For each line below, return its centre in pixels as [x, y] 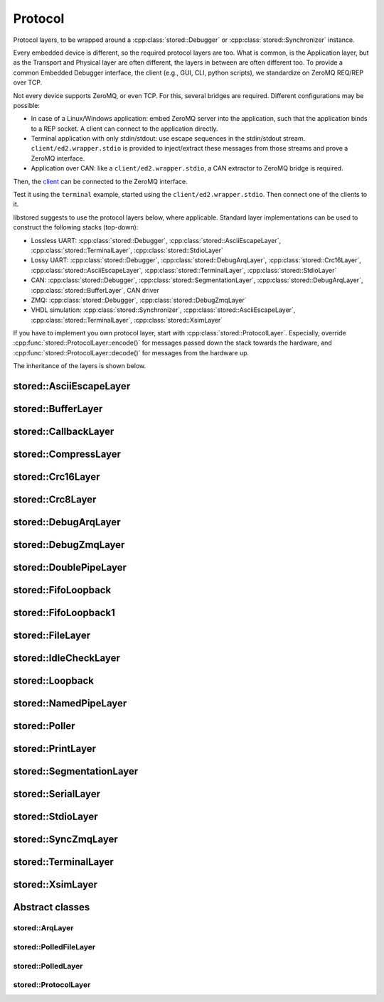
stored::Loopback [53, 681]
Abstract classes [52, 907]
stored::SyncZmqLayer [66, 840]
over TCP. [28, 82]
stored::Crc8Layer [55, 500]
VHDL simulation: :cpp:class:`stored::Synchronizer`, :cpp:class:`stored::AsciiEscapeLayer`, [163, 310]
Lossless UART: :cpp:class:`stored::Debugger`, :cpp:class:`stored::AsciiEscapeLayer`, [156, 240]
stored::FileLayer [52, 636]
